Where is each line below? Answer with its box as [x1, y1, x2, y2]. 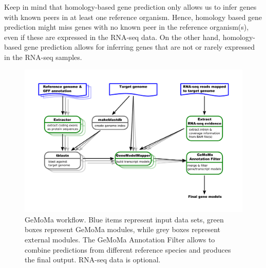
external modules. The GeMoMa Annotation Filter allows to [25, 234, 215, 244]
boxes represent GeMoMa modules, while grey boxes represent [25, 224, 220, 235]
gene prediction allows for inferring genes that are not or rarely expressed [24, 42, 255, 52]
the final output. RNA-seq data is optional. [25, 254, 161, 265]
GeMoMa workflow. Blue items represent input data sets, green [25, 214, 224, 224]
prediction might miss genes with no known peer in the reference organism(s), [4, 22, 249, 32]
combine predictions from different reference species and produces [25, 244, 231, 255]
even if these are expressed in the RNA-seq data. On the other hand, [4, 31, 220, 42]
